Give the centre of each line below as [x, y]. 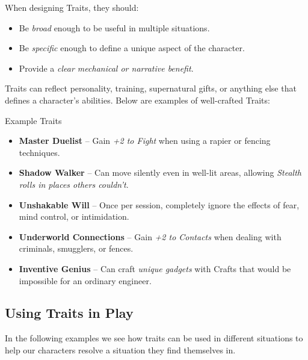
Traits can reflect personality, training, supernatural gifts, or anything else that [151, 88]
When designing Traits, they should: [72, 7]
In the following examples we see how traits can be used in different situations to [154, 338]
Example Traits [33, 120]
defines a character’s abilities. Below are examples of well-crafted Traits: [137, 100]
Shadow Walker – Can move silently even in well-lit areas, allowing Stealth [160, 172]
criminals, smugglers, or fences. [76, 248]
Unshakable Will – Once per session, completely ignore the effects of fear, [159, 204]
